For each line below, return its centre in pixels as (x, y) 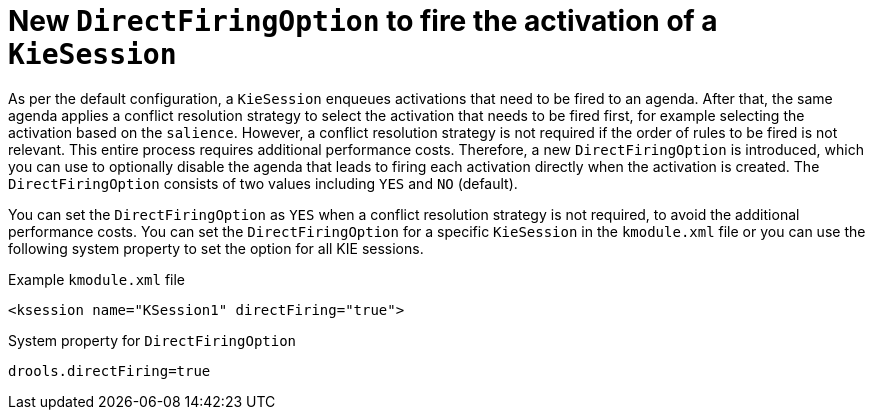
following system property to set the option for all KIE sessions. (216, 248)
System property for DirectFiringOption (152, 340)
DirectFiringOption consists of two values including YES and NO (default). (263, 183)
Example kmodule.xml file (97, 279)
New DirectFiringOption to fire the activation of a (363, 21)
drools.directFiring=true (109, 370)
